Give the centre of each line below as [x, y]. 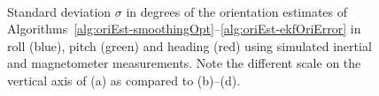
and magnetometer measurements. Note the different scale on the [184, 63]
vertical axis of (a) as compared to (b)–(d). [124, 80]
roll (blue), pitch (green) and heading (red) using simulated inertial [189, 45]
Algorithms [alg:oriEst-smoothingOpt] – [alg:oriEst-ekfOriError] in [184, 29]
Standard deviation [59, 11]
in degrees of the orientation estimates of [237, 11]
